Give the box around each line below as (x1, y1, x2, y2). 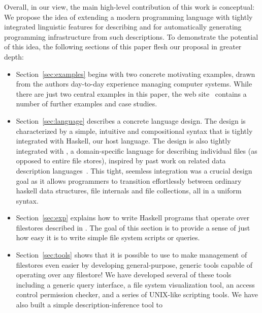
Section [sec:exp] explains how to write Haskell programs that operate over (16, 212, 250, 223)
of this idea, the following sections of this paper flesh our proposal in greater (4, 41, 242, 52)
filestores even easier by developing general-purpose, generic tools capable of (16, 259, 253, 270)
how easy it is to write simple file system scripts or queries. (16, 232, 200, 243)
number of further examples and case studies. (16, 98, 157, 109)
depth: (4, 51, 24, 62)
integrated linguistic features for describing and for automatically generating (4, 21, 242, 32)
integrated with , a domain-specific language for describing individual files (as (16, 145, 257, 156)
